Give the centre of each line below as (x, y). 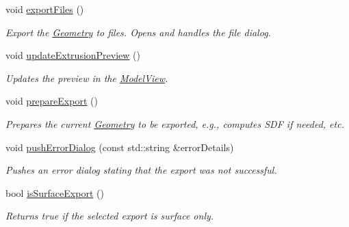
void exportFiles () (45, 9)
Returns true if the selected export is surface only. (110, 216)
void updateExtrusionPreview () (73, 55)
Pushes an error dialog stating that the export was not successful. (141, 170)
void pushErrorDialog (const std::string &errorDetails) (120, 147)
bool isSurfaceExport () (55, 192)
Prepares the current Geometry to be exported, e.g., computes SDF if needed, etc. (175, 123)
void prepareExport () (52, 101)
